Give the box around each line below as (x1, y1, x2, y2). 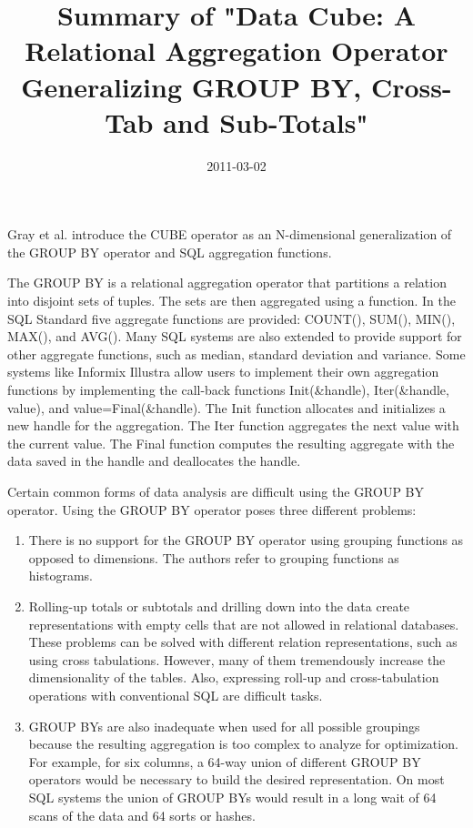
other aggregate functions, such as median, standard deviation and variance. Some (7, 344, 466, 363)
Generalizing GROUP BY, (21, 67, 362, 105)
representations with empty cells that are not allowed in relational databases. (28, 614, 459, 633)
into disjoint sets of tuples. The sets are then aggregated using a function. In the (7, 291, 456, 310)
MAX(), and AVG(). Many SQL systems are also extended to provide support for (7, 327, 462, 346)
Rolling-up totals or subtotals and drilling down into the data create (28, 596, 410, 615)
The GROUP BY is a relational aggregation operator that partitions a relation (7, 273, 447, 292)
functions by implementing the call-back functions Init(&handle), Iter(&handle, (7, 380, 449, 399)
